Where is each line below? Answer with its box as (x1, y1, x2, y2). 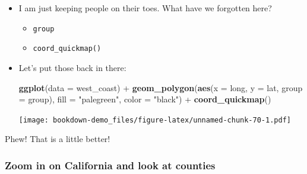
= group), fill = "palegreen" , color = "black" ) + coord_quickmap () (18, 93, 271, 105)
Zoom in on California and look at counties (5, 157, 216, 172)
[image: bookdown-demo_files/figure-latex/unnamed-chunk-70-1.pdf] (18, 115, 291, 124)
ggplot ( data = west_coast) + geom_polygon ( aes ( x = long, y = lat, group (18, 81, 303, 94)
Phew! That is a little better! (5, 133, 110, 145)
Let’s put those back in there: (18, 61, 126, 73)
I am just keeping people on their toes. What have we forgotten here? (18, 2, 272, 14)
